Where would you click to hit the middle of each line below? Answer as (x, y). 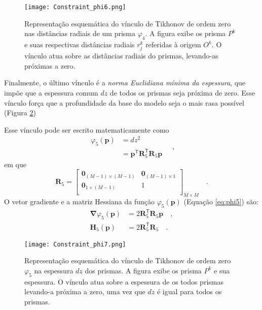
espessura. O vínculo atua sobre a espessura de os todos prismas (124, 281)
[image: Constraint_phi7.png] (75, 244)
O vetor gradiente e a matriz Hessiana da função (79, 201)
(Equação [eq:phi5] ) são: (221, 201)
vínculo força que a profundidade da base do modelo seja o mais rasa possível (124, 102)
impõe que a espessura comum (51, 92)
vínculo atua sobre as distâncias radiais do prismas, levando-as (121, 56)
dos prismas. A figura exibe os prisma (143, 270)
